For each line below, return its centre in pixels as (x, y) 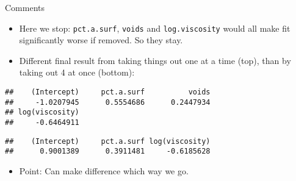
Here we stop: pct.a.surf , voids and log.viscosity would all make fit (155, 28)
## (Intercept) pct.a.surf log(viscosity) (108, 141)
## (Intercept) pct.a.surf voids (108, 92)
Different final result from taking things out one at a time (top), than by (155, 60)
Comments (25, 7)
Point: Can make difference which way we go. (104, 170)
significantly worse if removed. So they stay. (101, 40)
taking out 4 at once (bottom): (77, 72)
